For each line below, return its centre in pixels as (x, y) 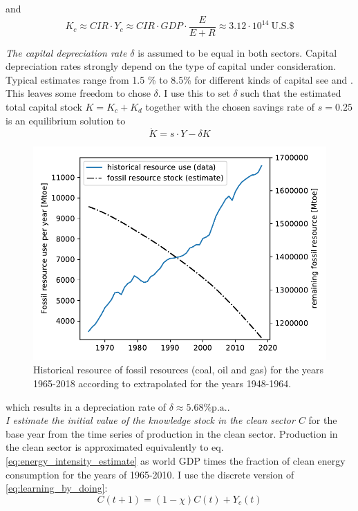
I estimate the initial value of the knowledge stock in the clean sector (150, 420)
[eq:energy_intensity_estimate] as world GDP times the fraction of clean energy (176, 460)
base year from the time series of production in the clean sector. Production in (172, 433)
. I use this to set (194, 93)
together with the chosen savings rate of (230, 107)
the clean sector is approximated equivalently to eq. (115, 447)
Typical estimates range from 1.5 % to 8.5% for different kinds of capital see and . (179, 79)
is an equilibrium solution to (66, 120)
